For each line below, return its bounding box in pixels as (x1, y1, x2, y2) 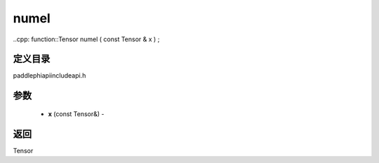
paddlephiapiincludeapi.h (13, 71, 86, 80)
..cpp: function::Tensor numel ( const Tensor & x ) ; (13, 35, 160, 43)
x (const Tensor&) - (48, 109, 105, 118)
